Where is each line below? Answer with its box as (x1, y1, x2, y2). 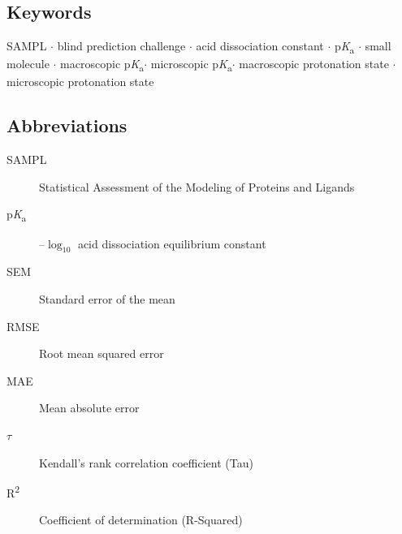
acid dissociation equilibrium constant (77, 235, 266, 252)
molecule (6, 55, 50, 72)
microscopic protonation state (6, 73, 154, 90)
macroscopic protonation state (239, 55, 389, 72)
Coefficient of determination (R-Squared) (39, 511, 243, 528)
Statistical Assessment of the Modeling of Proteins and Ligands (39, 178, 355, 195)
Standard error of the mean (39, 290, 175, 307)
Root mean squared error (39, 345, 164, 362)
